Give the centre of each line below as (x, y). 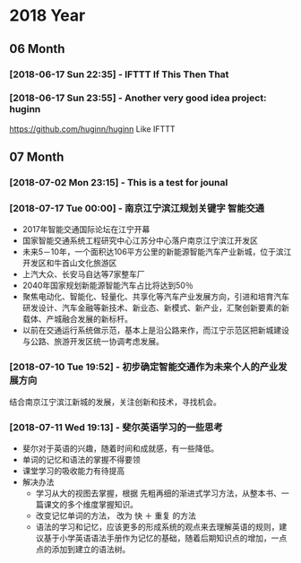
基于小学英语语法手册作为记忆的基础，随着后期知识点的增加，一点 (165, 538)
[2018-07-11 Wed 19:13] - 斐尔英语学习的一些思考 (116, 427)
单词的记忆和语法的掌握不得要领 (81, 459)
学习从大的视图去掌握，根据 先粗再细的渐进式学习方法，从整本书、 (159, 493)
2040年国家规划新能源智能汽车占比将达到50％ (108, 286)
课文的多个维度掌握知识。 (91, 504)
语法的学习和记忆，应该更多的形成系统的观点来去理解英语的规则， (157, 527)
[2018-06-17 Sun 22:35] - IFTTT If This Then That (119, 74)
